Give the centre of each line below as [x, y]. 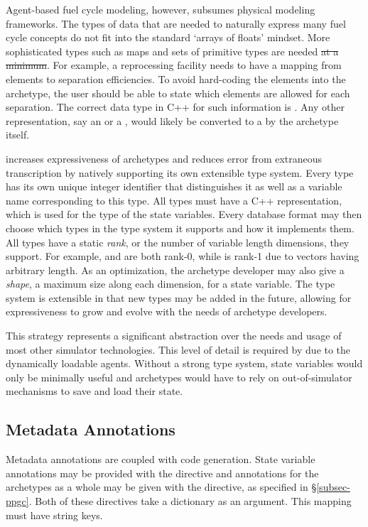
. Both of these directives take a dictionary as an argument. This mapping [190, 501]
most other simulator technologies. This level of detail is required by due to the [178, 349]
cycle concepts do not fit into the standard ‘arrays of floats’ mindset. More [168, 37]
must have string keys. [54, 515]
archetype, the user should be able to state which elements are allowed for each [178, 93]
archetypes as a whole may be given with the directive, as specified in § [161, 487]
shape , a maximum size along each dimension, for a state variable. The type [171, 284]
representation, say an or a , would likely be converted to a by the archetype [172, 120]
